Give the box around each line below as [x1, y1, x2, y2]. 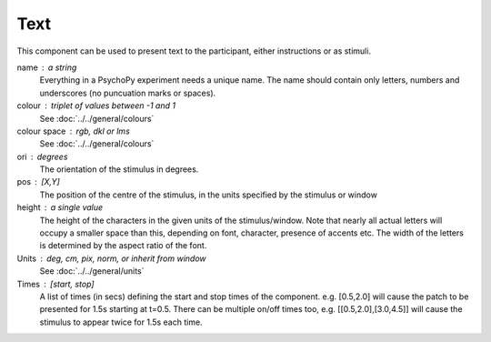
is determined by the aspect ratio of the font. [39, 240, 207, 251]
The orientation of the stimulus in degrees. [39, 164, 199, 175]
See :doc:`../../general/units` [39, 266, 145, 277]
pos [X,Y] [16, 176, 61, 187]
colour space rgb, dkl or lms [16, 126, 131, 136]
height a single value [16, 202, 104, 213]
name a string [16, 62, 77, 73]
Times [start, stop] [16, 278, 95, 289]
